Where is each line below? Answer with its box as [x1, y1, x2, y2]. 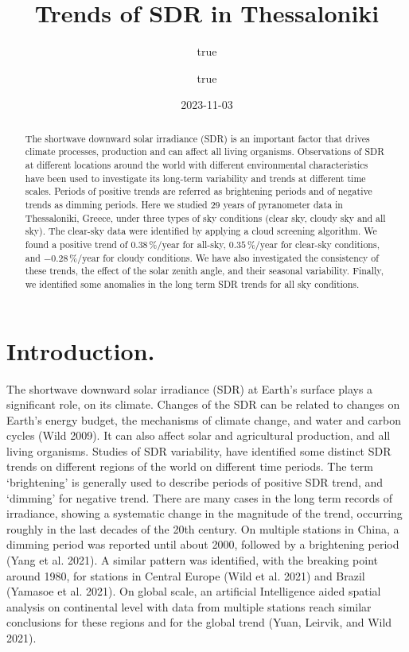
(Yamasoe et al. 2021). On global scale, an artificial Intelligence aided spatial [6, 583, 381, 600]
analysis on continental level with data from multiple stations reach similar [6, 598, 372, 615]
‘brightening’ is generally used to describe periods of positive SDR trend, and [6, 474, 384, 491]
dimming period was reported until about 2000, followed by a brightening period [6, 536, 399, 553]
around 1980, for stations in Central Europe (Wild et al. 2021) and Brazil [6, 567, 365, 584]
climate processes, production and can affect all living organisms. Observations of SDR [25, 145, 384, 158]
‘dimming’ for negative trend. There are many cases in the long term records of [6, 489, 393, 506]
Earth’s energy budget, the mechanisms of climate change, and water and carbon [6, 411, 402, 428]
